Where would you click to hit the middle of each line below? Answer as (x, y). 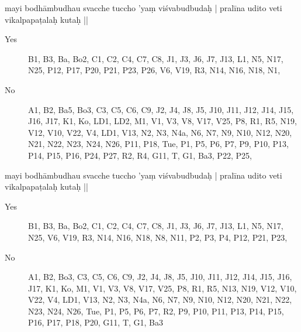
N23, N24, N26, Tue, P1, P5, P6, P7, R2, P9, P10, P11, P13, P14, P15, (156, 311)
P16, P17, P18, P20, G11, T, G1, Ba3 (96, 322)
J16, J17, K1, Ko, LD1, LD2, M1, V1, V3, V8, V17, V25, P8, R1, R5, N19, (162, 121)
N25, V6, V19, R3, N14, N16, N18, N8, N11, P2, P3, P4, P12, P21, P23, (158, 237)
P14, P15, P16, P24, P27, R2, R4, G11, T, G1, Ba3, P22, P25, (140, 155)
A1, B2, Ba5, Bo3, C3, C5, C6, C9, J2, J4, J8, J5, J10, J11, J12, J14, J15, (161, 109)
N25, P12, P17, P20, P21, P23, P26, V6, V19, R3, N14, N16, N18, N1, (154, 70)
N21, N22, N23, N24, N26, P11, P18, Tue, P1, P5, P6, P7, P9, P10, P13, (158, 144)
